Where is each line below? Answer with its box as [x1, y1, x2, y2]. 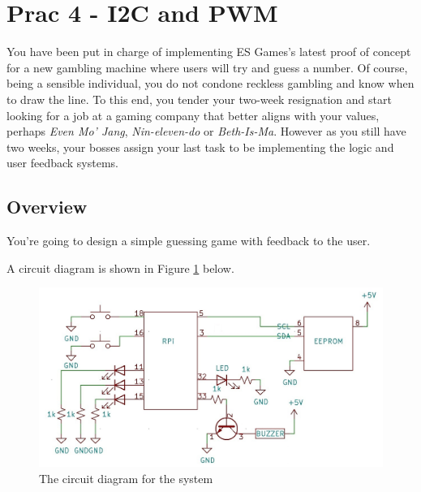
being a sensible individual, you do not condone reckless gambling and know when [6, 75, 415, 92]
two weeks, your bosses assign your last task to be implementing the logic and [6, 138, 394, 155]
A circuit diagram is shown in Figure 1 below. [6, 259, 234, 276]
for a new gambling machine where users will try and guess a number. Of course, [6, 58, 408, 76]
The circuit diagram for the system [39, 469, 213, 486]
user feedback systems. [6, 154, 118, 171]
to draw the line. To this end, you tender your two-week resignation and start [6, 90, 392, 107]
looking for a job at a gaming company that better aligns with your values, [6, 106, 380, 123]
